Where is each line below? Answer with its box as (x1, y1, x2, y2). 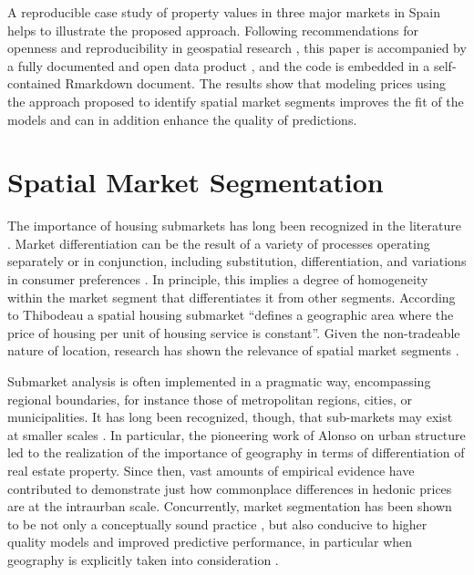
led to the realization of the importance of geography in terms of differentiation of (7, 443, 465, 462)
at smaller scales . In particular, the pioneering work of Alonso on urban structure (7, 425, 466, 444)
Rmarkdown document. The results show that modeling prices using (65, 74, 446, 93)
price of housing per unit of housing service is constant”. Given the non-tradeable (7, 323, 460, 342)
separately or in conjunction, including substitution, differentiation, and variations (7, 252, 467, 271)
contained (7, 74, 61, 93)
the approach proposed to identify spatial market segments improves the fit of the (7, 91, 464, 110)
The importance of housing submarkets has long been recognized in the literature (7, 216, 461, 235)
